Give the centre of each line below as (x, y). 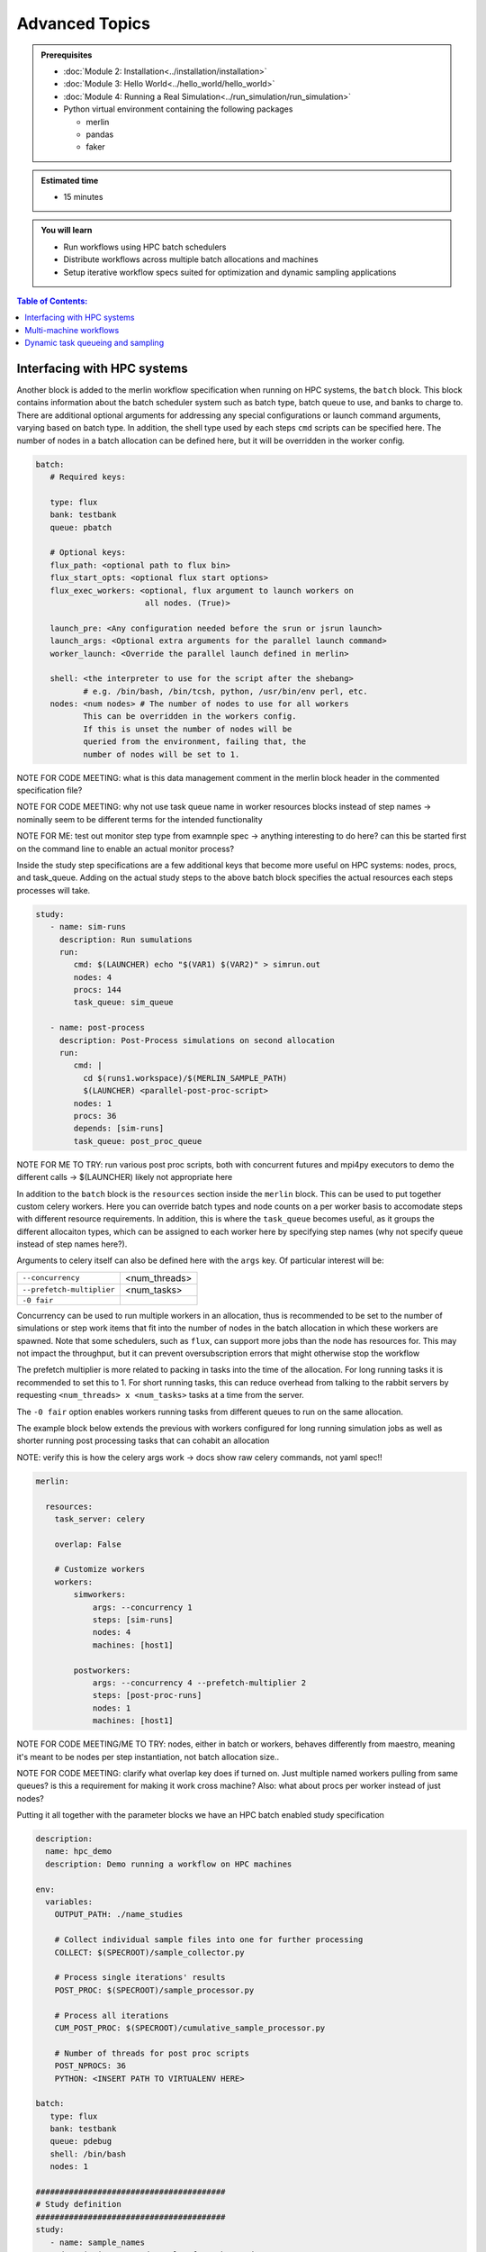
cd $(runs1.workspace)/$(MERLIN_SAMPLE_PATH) (185, 1078)
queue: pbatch (81, 527)
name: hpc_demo (79, 1852)
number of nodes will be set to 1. (161, 754)
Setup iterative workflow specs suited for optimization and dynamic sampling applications (230, 272)
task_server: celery (100, 1519)
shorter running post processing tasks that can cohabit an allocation (143, 1440)
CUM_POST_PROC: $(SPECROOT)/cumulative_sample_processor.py (190, 2028)
